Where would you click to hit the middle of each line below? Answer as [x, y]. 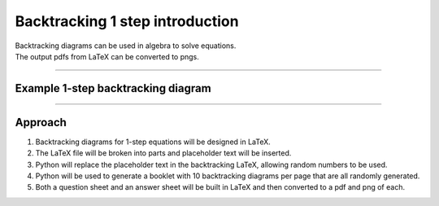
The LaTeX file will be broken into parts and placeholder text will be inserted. [163, 153]
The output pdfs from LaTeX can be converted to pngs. [107, 56]
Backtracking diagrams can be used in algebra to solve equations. [126, 46]
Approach [41, 122]
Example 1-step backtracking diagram [113, 88]
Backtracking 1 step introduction [127, 21]
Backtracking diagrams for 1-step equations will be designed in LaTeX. [153, 142]
